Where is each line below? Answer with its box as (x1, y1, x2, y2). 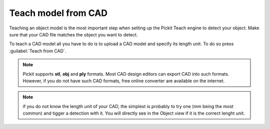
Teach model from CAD (9, 7, 107, 18)
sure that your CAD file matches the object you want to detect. (9, 31, 138, 37)
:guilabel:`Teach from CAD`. (9, 48, 66, 54)
